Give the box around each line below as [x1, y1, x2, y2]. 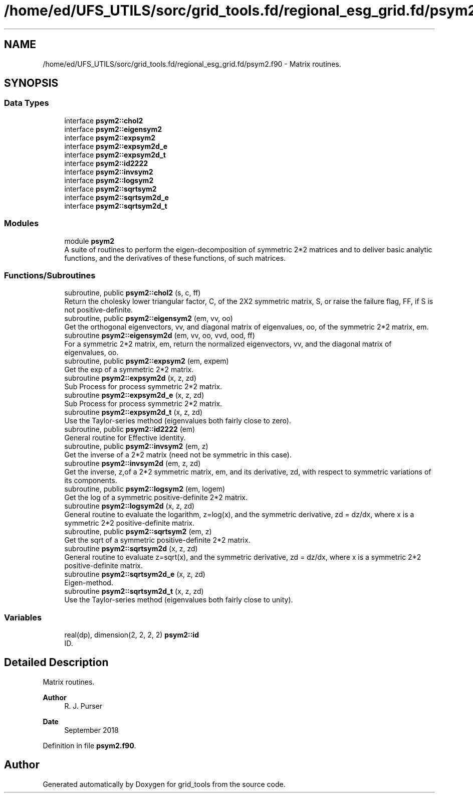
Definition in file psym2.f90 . [43, 741, 136, 750]
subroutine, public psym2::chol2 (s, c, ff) [64, 288, 201, 297]
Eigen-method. [64, 578, 113, 587]
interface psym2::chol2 [64, 116, 143, 125]
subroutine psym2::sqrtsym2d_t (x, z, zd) [64, 587, 204, 596]
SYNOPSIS [4, 77, 59, 90]
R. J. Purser [64, 701, 103, 710]
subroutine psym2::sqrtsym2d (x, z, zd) [64, 544, 198, 553]
